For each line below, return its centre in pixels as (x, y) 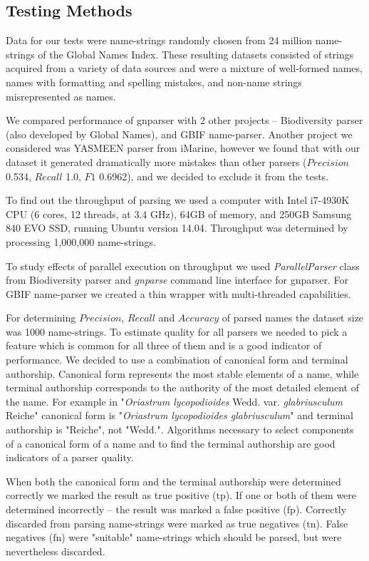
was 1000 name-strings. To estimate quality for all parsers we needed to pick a (177, 331)
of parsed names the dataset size (293, 318)
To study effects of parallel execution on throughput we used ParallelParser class (183, 266)
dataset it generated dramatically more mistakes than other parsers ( (156, 161)
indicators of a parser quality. (70, 457)
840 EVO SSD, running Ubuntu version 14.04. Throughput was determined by (177, 228)
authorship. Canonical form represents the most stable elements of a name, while (182, 373)
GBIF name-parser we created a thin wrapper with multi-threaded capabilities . (178, 293)
